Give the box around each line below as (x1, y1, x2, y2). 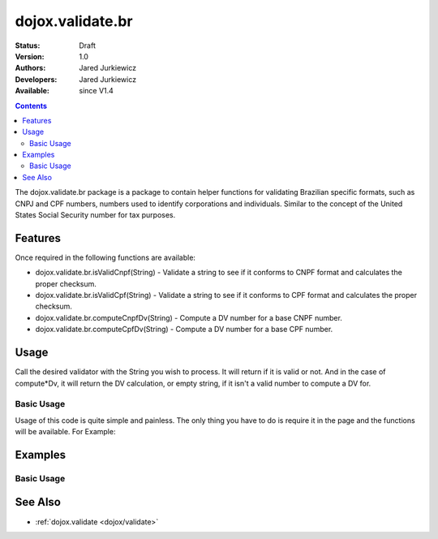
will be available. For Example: (15, 427, 116, 437)
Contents (15, 101, 48, 110)
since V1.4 (79, 86, 114, 96)
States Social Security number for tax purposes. (15, 210, 176, 220)
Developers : (15, 74, 58, 84)
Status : (15, 41, 41, 50)
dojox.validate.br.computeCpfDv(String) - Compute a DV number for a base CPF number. (35, 325, 333, 334)
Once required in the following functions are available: (15, 252, 196, 262)
